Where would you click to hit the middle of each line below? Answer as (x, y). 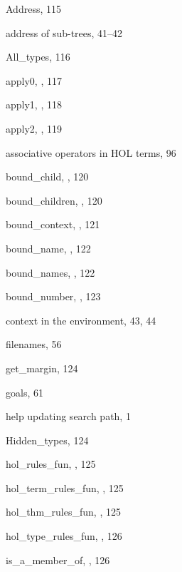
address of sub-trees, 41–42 (64, 32)
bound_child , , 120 (47, 177)
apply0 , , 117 (34, 80)
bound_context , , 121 (53, 224)
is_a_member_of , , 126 (58, 560)
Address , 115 (33, 9)
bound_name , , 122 (48, 248)
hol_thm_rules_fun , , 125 (63, 512)
